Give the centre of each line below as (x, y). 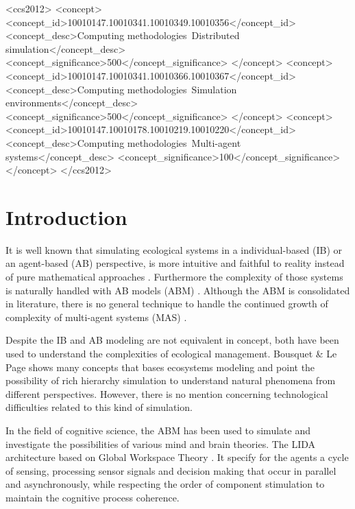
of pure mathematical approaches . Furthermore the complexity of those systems (174, 277)
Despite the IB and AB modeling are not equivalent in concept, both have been (172, 340)
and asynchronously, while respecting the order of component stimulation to (165, 484)
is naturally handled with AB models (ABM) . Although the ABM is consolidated (178, 290)
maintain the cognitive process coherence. (93, 497)
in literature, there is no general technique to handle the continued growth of (167, 304)
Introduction (66, 216)
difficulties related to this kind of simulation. (99, 407)
